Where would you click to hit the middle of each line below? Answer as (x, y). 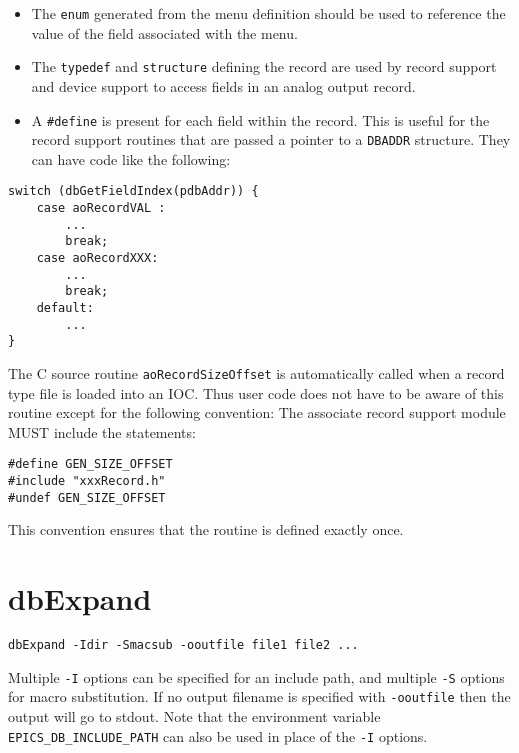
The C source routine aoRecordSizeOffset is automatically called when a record (256, 372)
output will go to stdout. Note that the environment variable (194, 716)
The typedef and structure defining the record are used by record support (264, 66)
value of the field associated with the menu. (164, 32)
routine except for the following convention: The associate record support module (257, 412)
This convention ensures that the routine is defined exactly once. (206, 529)
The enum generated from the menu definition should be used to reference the (268, 13)
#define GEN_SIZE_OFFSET (90, 464)
